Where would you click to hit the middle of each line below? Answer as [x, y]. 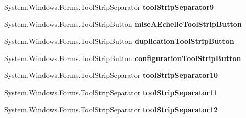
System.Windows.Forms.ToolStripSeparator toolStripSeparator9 [109, 7]
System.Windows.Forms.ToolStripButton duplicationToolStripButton [119, 41]
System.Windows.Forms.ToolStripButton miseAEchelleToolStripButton [123, 24]
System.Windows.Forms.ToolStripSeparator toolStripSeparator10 [111, 75]
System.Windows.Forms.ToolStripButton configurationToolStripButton [123, 58]
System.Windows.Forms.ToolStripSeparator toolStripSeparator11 [111, 92]
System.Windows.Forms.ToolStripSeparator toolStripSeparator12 [111, 109]
